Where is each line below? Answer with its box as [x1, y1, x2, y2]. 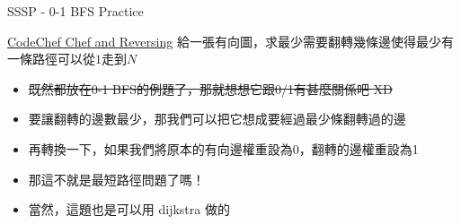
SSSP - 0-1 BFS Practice [7, 2, 144, 20]
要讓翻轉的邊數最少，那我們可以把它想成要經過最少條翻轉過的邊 [28, 109, 406, 128]
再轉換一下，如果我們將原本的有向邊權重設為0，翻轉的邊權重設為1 [28, 139, 419, 158]
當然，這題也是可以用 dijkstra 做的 [28, 200, 230, 219]
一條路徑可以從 [7, 49, 95, 68]
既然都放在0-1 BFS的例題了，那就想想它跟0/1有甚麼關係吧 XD [28, 79, 393, 98]
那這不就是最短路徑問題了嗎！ [28, 169, 205, 188]
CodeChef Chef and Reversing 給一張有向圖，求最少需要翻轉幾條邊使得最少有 [7, 31, 454, 50]
